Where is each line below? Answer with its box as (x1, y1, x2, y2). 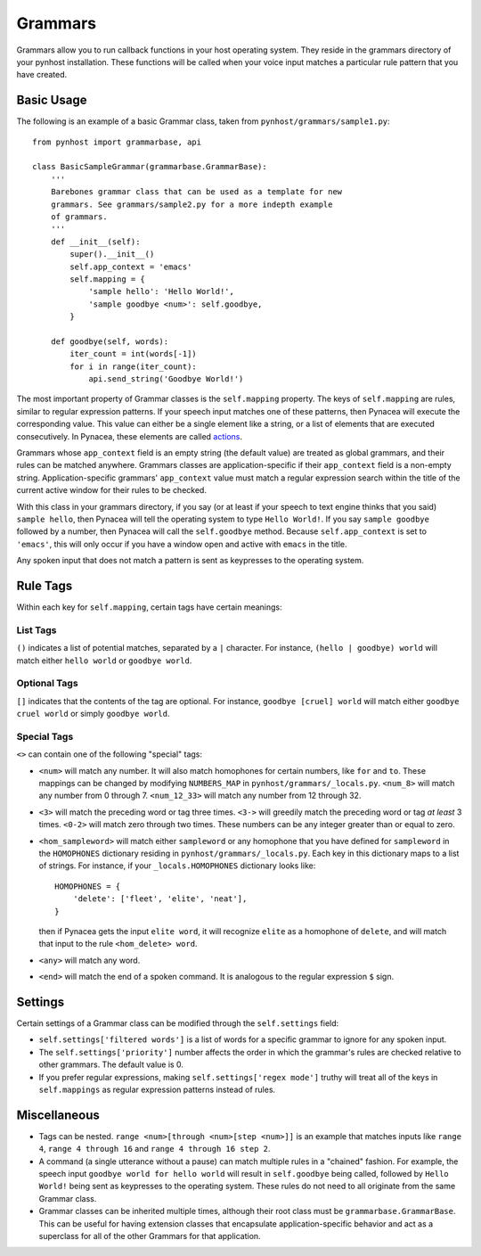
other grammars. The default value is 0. (38, 1059, 184, 1070)
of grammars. (50, 211, 108, 222)
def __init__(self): (50, 236, 141, 247)
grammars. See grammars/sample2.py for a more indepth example (50, 199, 333, 209)
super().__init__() (69, 250, 155, 259)
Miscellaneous (16, 1107, 100, 1122)
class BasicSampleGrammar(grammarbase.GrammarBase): (32, 161, 267, 172)
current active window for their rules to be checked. (16, 485, 207, 496)
